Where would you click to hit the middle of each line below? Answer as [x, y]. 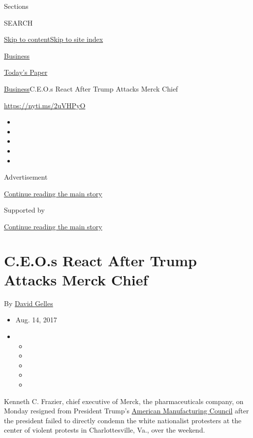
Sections [16, 6]
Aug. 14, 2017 [36, 320]
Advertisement [26, 177]
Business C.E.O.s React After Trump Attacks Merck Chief [91, 88]
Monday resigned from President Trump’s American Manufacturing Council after [126, 411]
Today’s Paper [26, 72]
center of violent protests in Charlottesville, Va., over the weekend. [105, 430]
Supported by [24, 210]
